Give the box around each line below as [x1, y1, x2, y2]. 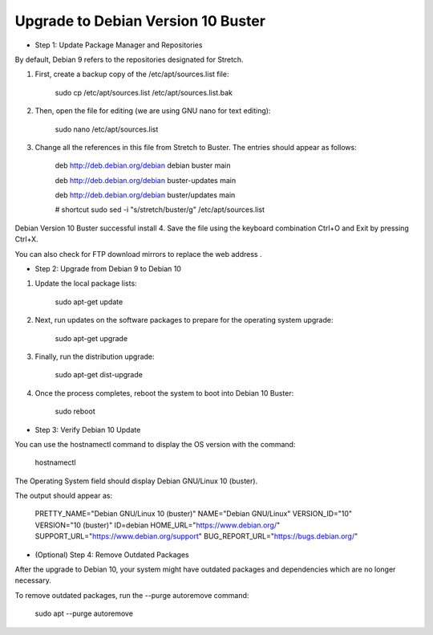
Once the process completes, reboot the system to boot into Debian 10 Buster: [34, 388, 294, 397]
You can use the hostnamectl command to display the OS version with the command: [14, 439, 296, 449]
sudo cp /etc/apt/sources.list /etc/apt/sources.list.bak [55, 88, 233, 97]
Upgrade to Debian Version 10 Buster [14, 12, 266, 30]
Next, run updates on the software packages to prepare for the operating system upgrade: [34, 315, 334, 325]
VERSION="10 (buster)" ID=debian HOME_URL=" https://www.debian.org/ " [34, 520, 281, 530]
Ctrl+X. [14, 234, 39, 244]
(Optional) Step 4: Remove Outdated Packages [34, 550, 189, 560]
